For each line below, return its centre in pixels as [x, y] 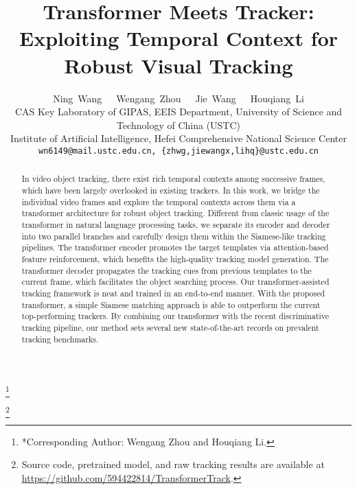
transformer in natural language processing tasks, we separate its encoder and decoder [176, 224]
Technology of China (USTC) [178, 125]
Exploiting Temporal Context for [178, 38]
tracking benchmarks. [60, 339]
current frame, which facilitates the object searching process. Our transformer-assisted [175, 282]
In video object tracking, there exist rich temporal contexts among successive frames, [173, 179]
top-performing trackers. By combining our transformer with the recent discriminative [175, 316]
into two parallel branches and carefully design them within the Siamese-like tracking [174, 236]
